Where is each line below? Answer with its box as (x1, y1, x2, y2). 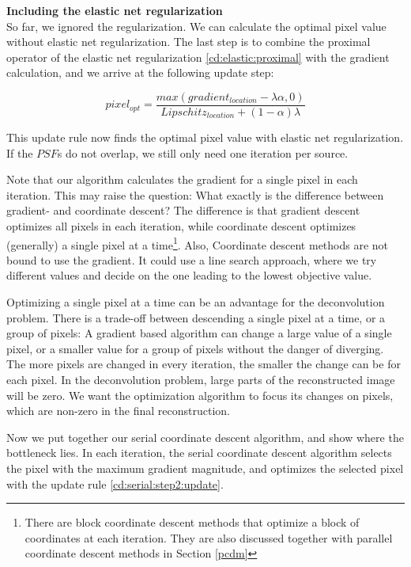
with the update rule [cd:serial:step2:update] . (6, 475, 224, 492)
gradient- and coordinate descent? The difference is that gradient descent (6, 202, 360, 219)
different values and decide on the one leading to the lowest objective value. (6, 267, 372, 283)
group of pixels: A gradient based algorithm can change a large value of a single (6, 325, 392, 341)
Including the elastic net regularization (6, 2, 223, 18)
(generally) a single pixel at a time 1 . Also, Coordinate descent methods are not (6, 234, 389, 253)
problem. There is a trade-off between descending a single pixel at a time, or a (6, 309, 386, 325)
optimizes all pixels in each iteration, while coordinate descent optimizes (6, 218, 356, 234)
